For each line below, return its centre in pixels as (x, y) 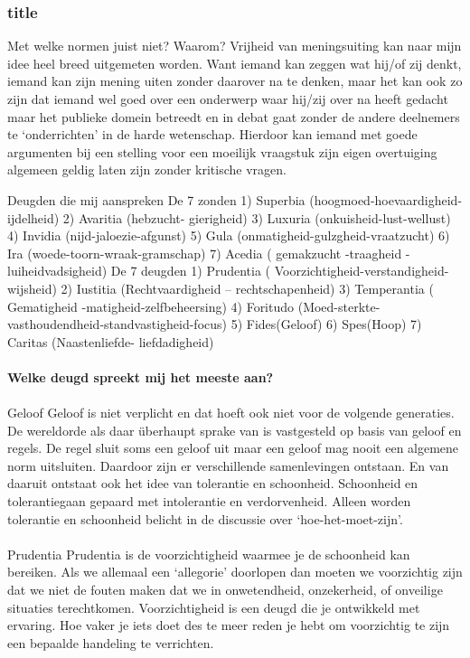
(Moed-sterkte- (339, 306)
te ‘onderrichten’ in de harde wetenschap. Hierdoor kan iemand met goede (212, 134)
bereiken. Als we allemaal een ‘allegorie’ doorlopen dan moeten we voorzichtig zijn (235, 572)
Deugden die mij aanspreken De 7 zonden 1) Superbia (156, 199)
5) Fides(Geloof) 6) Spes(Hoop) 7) (326, 324)
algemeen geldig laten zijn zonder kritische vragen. (147, 169)
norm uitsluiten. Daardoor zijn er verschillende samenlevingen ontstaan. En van (228, 465)
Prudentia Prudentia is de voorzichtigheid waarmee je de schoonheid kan (209, 554)
